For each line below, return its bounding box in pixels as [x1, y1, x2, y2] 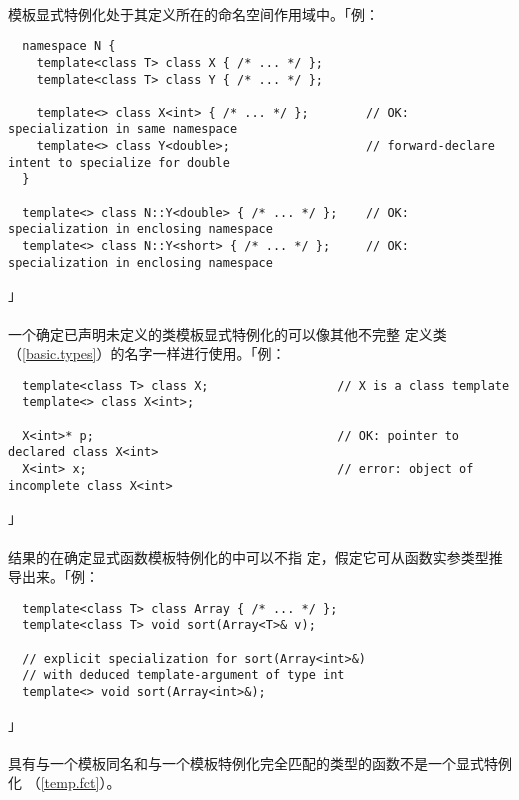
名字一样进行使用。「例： [124, 343, 286, 364]
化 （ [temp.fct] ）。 [8, 772, 121, 793]
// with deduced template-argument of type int [22, 668, 345, 683]
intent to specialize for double [8, 155, 230, 170]
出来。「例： [21, 566, 99, 587]
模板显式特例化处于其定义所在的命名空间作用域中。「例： [8, 3, 379, 24]
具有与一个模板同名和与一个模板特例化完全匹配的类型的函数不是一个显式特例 [8, 752, 512, 773]
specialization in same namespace [8, 122, 238, 137]
